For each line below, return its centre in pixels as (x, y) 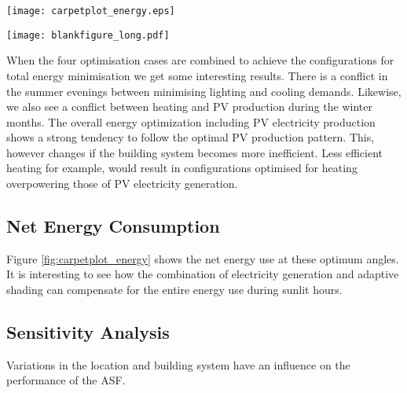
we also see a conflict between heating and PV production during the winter (189, 107)
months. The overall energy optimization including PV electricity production (191, 121)
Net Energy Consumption (113, 226)
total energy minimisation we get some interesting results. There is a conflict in (197, 75)
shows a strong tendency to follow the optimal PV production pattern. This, (191, 137)
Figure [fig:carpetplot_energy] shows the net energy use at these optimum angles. (203, 258)
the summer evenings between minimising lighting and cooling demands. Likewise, (204, 91)
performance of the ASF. (66, 380)
